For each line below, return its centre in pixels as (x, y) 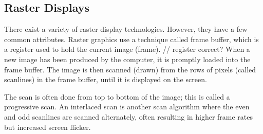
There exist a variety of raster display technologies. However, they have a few (126, 29)
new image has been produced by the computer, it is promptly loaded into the (127, 59)
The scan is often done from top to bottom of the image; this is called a (117, 96)
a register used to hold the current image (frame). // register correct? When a (127, 49)
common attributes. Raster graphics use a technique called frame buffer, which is (131, 39)
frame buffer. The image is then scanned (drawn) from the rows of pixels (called (130, 69)
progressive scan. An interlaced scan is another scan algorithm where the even (127, 107)
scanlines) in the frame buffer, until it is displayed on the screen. (106, 79)
